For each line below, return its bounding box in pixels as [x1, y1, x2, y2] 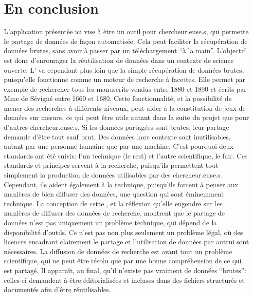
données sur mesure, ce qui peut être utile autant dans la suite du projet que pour [4, 112, 249, 122]
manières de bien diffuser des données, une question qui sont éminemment [4, 189, 224, 199]
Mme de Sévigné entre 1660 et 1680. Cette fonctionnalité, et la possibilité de [4, 93, 232, 103]
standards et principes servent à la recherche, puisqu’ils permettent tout [4, 160, 218, 170]
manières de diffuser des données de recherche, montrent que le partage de [4, 208, 225, 218]
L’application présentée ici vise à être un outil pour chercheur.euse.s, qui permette [4, 26, 249, 37]
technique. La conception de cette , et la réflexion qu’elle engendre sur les [4, 198, 223, 208]
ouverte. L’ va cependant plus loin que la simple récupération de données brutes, [4, 64, 244, 75]
